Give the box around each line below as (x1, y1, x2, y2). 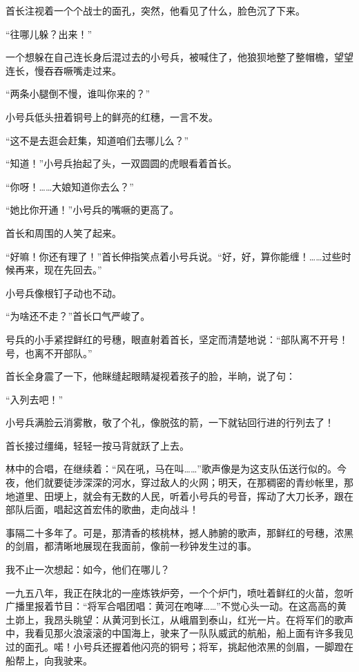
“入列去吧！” (6, 392, 64, 406)
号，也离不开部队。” (6, 345, 93, 360)
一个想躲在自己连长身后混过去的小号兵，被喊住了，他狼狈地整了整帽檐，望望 (6, 50, 353, 64)
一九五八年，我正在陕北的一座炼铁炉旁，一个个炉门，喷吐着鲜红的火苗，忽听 (6, 585, 353, 599)
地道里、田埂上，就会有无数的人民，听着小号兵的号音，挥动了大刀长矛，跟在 (6, 488, 353, 503)
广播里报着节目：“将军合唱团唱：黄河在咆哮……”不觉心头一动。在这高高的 (6, 599, 337, 613)
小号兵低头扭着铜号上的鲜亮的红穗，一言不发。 (6, 109, 218, 124)
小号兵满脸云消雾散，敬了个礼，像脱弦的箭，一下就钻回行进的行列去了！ (6, 415, 334, 430)
